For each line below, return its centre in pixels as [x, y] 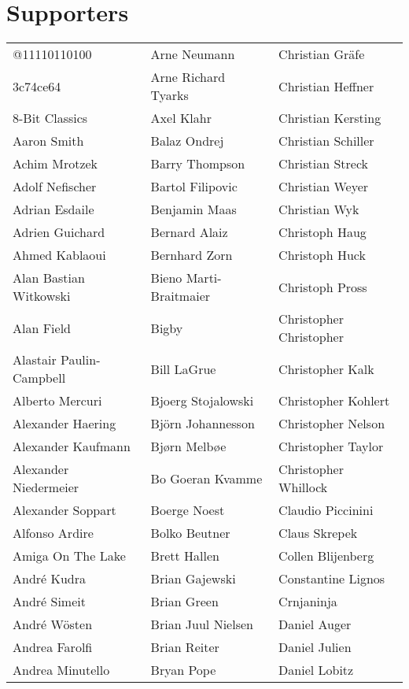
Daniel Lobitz [316, 670]
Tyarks [169, 95]
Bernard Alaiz [189, 232]
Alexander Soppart [64, 510]
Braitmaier [181, 296]
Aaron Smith [48, 141]
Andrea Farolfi [53, 647]
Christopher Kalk [326, 369]
